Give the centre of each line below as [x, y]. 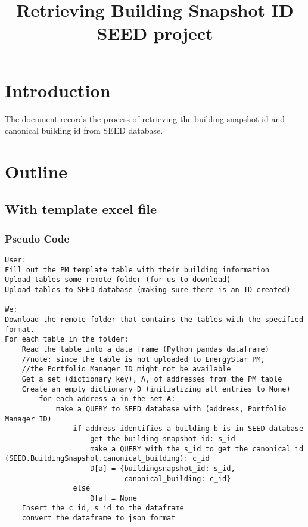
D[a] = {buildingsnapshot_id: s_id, [163, 468]
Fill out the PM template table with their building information [137, 270]
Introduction [58, 90]
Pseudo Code [37, 238]
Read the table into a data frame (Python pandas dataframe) [145, 349]
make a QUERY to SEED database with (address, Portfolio [171, 409]
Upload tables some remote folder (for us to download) [118, 280]
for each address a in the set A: [107, 399]
